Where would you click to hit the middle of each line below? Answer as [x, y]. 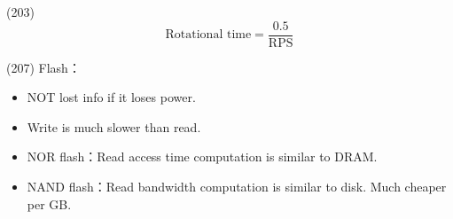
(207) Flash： [43, 67]
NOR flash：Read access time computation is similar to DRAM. [202, 156]
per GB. [49, 203]
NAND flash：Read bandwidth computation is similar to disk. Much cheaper [237, 187]
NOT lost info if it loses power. [111, 97]
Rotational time [208, 35]
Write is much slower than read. [114, 126]
